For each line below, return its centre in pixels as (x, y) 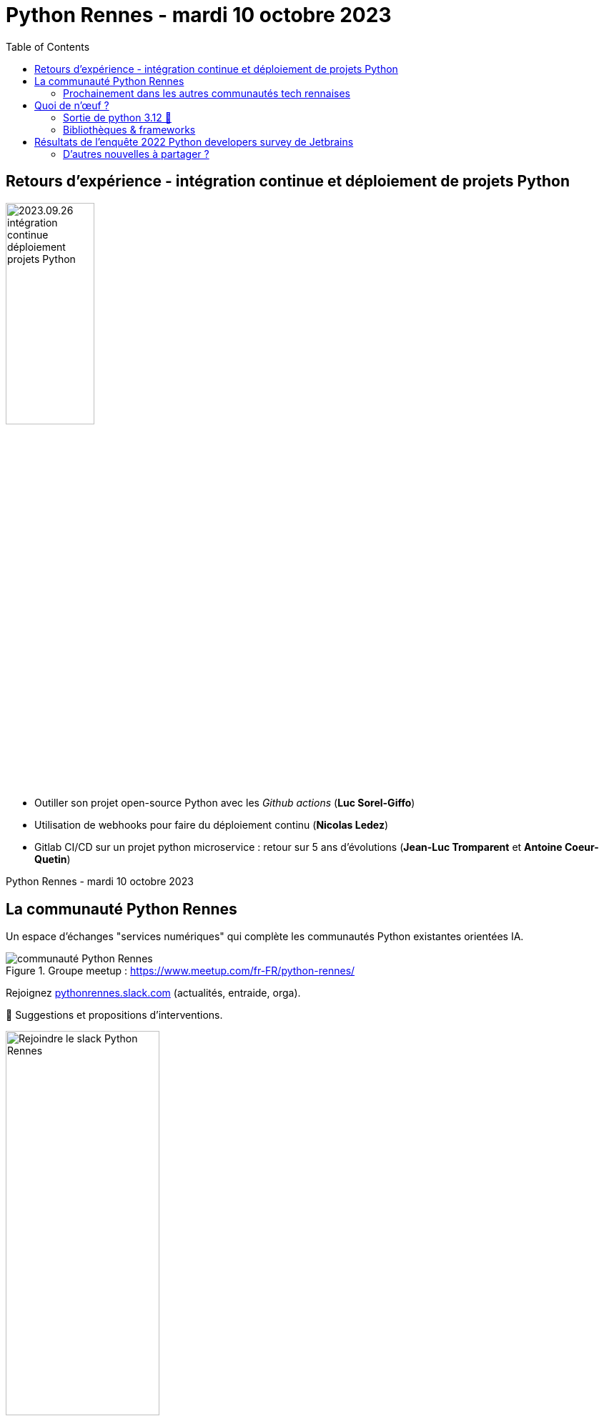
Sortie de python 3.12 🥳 (117, 117)
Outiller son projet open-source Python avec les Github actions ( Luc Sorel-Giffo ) (225, 803)
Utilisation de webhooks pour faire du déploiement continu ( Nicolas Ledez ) (212, 825)
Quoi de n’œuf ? (72, 105)
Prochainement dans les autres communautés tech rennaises (207, 93)
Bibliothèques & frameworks (129, 129)
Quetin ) (53, 859)
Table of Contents (48, 46)
